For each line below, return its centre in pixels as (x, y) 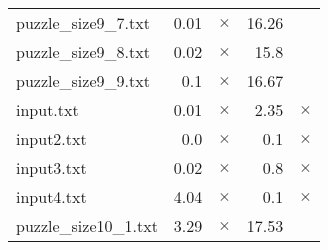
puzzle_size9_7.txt (83, 22)
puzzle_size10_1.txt (87, 225)
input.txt (47, 109)
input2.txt (51, 138)
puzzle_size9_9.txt (83, 80)
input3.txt (51, 167)
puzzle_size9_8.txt (83, 51)
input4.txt (51, 196)
